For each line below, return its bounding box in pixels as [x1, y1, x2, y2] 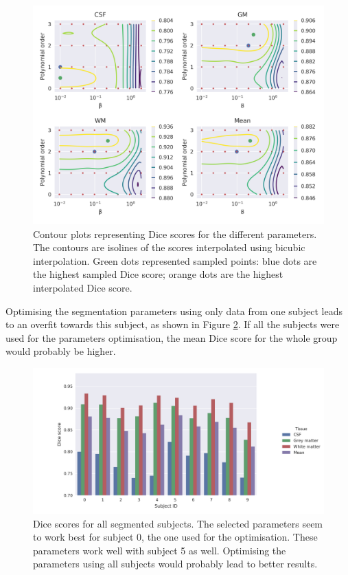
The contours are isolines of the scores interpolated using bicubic [33, 240, 305, 254]
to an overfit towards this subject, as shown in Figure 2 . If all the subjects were [5, 317, 340, 332]
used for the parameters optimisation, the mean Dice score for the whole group [5, 330, 338, 345]
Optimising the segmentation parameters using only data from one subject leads [5, 303, 343, 318]
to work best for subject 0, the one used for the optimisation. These [33, 530, 318, 544]
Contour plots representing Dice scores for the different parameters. [33, 226, 317, 241]
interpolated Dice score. [33, 280, 132, 294]
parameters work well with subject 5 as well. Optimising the [33, 543, 286, 557]
